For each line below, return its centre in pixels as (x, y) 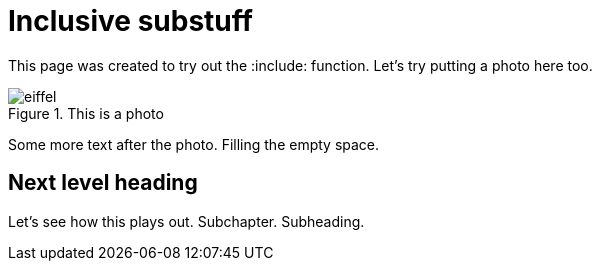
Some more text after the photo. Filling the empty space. (194, 144)
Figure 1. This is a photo (86, 113)
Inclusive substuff (130, 21)
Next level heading (103, 183)
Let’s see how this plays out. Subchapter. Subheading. (186, 221)
